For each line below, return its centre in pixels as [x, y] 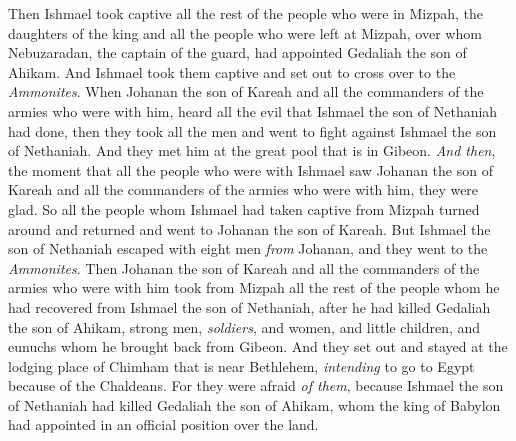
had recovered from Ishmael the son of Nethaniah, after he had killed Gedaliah [249, 306]
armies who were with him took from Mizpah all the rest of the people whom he [254, 287]
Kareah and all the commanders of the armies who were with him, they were [243, 189]
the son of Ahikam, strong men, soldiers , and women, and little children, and [244, 326]
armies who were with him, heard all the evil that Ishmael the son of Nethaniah [253, 110]
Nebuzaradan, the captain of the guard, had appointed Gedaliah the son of [237, 52]
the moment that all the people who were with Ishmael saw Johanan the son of [250, 169]
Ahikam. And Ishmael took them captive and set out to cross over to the [232, 71]
